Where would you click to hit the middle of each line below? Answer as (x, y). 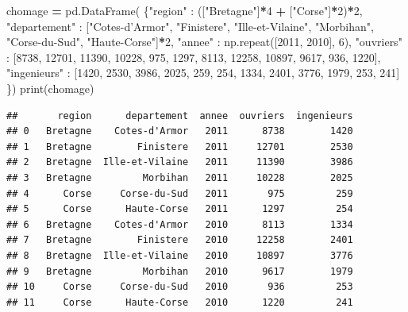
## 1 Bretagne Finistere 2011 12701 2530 (180, 146)
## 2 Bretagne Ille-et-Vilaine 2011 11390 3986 (180, 162)
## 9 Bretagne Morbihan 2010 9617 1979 (180, 271)
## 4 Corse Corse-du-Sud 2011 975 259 (180, 193)
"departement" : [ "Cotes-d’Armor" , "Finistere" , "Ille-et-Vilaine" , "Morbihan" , (190, 26)
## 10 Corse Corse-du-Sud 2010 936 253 (180, 287)
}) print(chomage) (50, 88)
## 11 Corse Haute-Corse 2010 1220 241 (180, 302)
